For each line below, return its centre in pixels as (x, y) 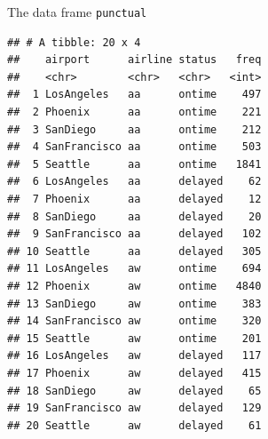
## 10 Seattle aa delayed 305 (134, 251)
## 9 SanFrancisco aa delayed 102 (134, 234)
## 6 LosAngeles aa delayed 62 (134, 182)
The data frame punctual (77, 12)
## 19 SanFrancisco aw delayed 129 (134, 408)
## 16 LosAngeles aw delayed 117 (134, 356)
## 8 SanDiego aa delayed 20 (134, 216)
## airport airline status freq (134, 60)
